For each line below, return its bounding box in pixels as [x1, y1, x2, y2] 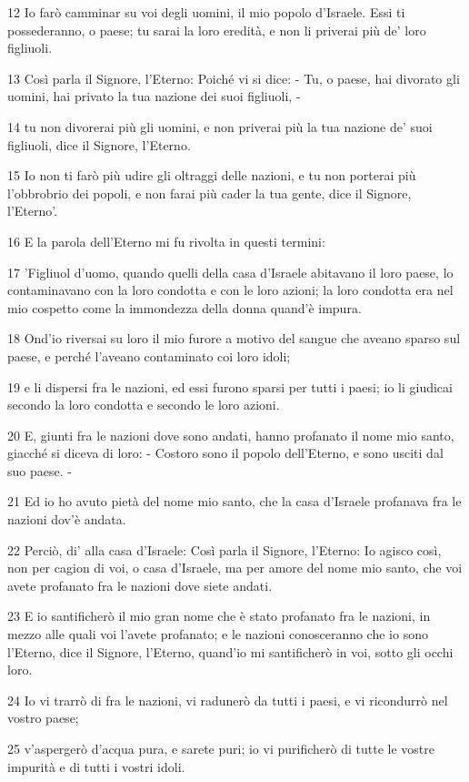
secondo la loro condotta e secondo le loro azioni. [7, 395, 280, 414]
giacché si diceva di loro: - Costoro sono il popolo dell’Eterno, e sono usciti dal [7, 443, 444, 462]
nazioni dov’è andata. [7, 510, 126, 529]
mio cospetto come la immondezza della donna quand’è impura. [7, 298, 362, 317]
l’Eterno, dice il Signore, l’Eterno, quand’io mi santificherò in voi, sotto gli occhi [7, 642, 454, 661]
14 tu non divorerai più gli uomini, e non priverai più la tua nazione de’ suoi [7, 117, 433, 136]
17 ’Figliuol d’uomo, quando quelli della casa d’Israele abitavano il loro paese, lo [7, 262, 454, 281]
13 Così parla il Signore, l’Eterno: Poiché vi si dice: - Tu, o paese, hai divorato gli [7, 68, 460, 87]
